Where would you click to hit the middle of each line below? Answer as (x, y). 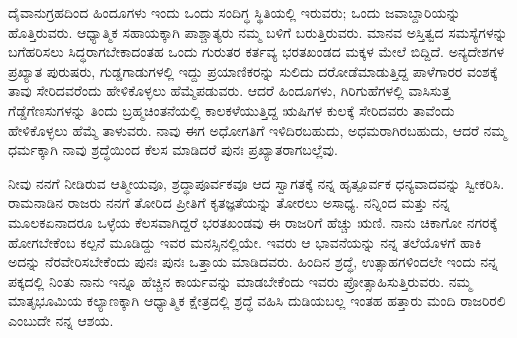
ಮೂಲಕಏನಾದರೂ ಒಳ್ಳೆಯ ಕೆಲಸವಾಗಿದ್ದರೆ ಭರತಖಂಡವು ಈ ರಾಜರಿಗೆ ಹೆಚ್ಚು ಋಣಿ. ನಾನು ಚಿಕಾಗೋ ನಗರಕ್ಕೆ (253, 221)
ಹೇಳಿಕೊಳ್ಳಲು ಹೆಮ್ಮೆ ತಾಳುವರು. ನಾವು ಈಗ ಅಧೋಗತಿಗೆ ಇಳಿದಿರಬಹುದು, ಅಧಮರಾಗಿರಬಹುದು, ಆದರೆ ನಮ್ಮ (257, 129)
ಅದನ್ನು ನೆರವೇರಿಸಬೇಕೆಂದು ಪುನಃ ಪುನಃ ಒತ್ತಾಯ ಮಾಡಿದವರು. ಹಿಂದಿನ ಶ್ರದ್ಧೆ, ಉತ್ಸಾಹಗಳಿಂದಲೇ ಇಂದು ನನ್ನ (253, 261)
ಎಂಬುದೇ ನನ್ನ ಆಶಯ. (61, 319)
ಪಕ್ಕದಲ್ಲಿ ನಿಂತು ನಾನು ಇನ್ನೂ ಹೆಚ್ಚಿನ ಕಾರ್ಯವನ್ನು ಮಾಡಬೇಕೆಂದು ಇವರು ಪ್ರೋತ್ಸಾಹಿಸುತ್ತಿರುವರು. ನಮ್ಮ (240, 280)
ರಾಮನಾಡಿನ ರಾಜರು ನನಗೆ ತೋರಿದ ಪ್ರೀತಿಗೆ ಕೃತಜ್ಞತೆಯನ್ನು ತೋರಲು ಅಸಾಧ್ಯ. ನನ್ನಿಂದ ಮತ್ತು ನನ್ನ (229, 202)
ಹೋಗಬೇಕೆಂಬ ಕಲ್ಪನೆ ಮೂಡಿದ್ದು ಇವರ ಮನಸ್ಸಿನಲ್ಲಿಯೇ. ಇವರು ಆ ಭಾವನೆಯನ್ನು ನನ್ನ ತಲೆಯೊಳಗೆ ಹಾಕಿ (245, 241)
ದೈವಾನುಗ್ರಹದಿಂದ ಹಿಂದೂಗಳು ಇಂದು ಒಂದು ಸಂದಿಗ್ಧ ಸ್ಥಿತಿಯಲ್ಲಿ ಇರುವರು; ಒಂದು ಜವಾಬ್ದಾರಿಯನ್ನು (234, 12)
